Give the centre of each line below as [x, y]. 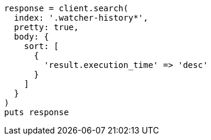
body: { [31, 37]
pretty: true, [46, 27]
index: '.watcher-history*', [81, 18]
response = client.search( [66, 8]
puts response [37, 112]
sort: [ [41, 46]
